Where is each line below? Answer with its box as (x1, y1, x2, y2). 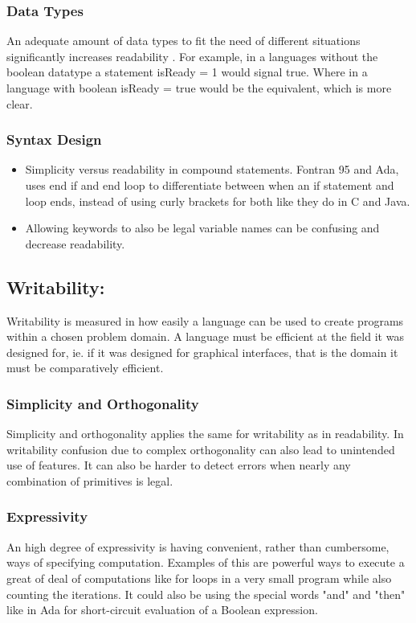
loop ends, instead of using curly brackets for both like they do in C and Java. (25, 192, 410, 209)
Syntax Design (6, 129, 102, 150)
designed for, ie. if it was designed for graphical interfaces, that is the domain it (6, 343, 398, 360)
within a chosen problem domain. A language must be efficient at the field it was (6, 328, 404, 345)
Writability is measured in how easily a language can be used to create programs (6, 312, 404, 329)
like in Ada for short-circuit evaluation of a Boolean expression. (6, 601, 318, 618)
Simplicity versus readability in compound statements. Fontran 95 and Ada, (25, 161, 399, 178)
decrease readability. (25, 235, 125, 252)
